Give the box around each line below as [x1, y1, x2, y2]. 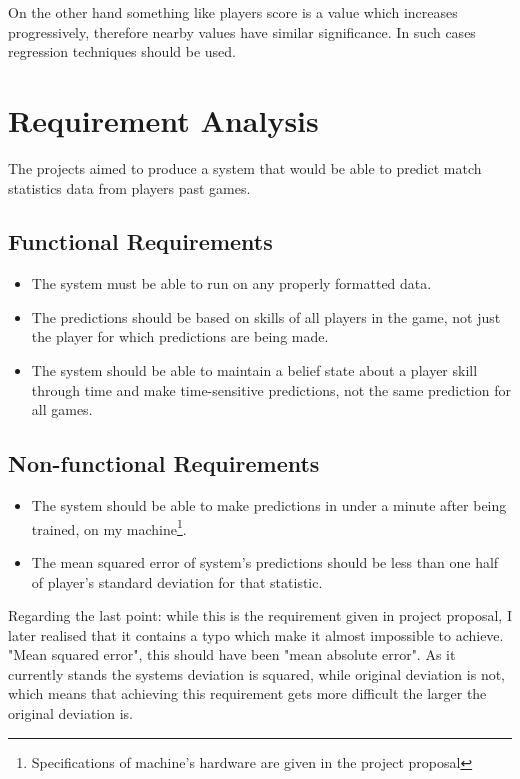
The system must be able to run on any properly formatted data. [31, 273, 432, 294]
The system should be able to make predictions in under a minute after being [31, 495, 507, 516]
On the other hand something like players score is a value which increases [8, 2, 458, 22]
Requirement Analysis [8, 99, 319, 140]
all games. [31, 399, 93, 420]
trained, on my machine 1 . [31, 515, 187, 539]
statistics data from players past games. [8, 177, 251, 198]
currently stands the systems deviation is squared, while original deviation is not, [8, 663, 506, 684]
